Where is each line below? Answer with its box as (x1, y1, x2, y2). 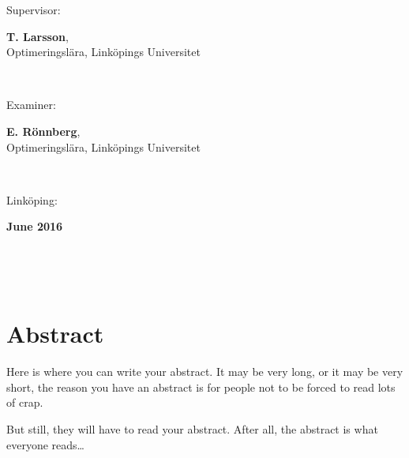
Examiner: (6, 96, 56, 113)
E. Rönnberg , (6, 122, 81, 139)
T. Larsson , (6, 28, 69, 44)
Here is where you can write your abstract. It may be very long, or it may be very (6, 363, 403, 380)
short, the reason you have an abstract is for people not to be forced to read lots (6, 378, 396, 395)
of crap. (6, 394, 43, 411)
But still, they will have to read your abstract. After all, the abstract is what (6, 421, 378, 437)
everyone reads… (6, 436, 84, 452)
